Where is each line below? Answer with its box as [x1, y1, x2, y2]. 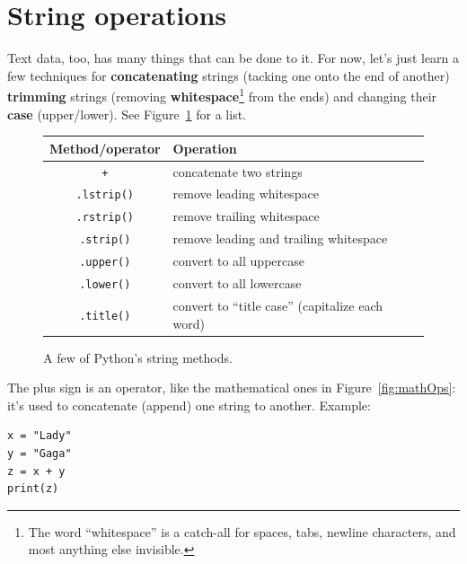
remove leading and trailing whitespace [172, 229, 388, 248]
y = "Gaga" [7, 447, 72, 460]
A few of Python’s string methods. [43, 348, 233, 366]
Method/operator [49, 138, 161, 157]
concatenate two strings [172, 162, 303, 181]
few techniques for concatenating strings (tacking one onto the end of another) [7, 66, 450, 84]
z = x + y [7, 464, 66, 478]
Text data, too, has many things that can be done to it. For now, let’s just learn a [7, 48, 460, 67]
